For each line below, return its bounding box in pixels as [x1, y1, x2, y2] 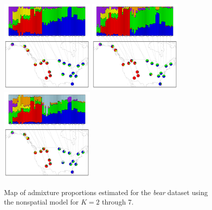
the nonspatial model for [4, 197, 79, 207]
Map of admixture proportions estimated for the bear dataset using [4, 187, 208, 197]
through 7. [102, 197, 134, 207]
